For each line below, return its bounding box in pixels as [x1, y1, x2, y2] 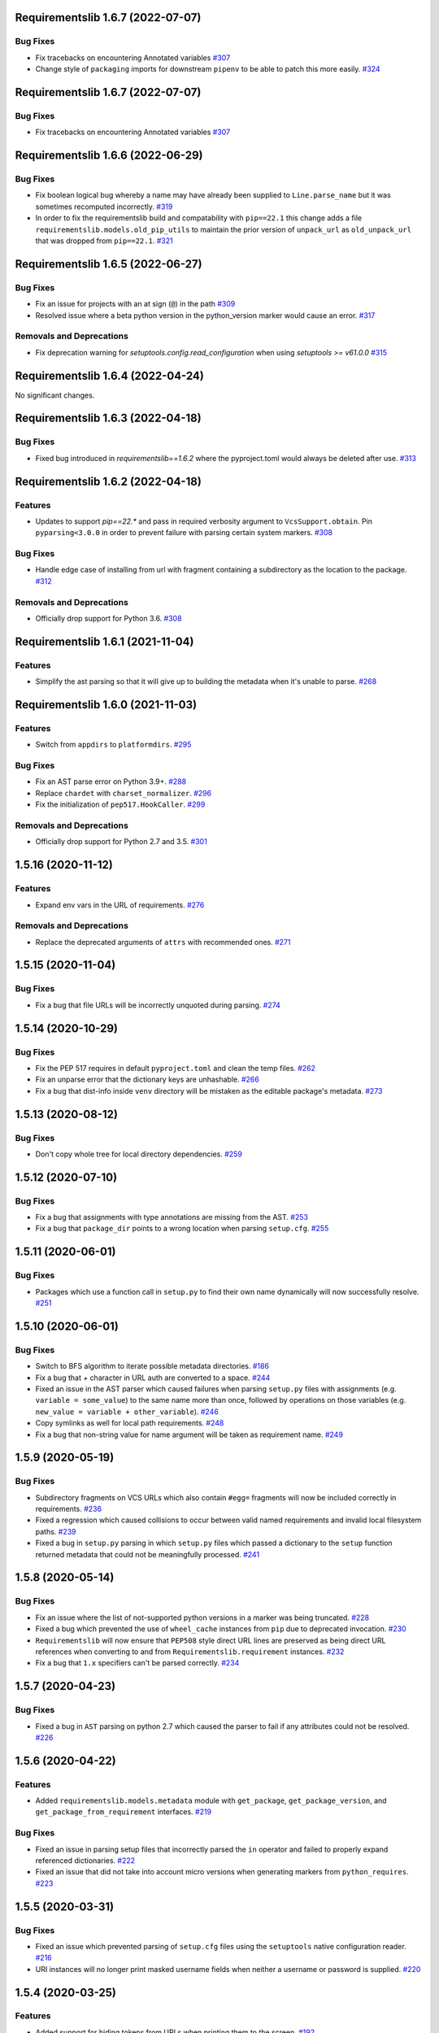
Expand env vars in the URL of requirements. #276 [35, 899, 205, 910]
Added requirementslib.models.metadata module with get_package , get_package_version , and [35, 1796, 387, 1805]
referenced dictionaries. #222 [35, 1855, 136, 1865]
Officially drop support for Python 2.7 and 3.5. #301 [35, 837, 207, 847]
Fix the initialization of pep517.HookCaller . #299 [35, 799, 206, 809]
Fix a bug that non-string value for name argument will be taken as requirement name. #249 [35, 1430, 343, 1439]
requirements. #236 [35, 1504, 102, 1514]
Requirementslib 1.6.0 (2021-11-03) [15, 698, 198, 712]
